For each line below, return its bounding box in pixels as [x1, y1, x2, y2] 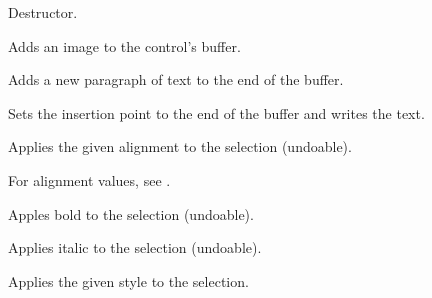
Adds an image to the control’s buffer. [8, 35, 241, 56]
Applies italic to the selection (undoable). [8, 237, 262, 258]
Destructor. [8, 2, 78, 22]
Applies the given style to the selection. [8, 270, 249, 291]
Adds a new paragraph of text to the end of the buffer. [8, 69, 344, 90]
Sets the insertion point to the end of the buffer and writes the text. [8, 102, 425, 123]
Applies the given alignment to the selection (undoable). [8, 136, 352, 157]
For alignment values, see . [8, 169, 171, 190]
